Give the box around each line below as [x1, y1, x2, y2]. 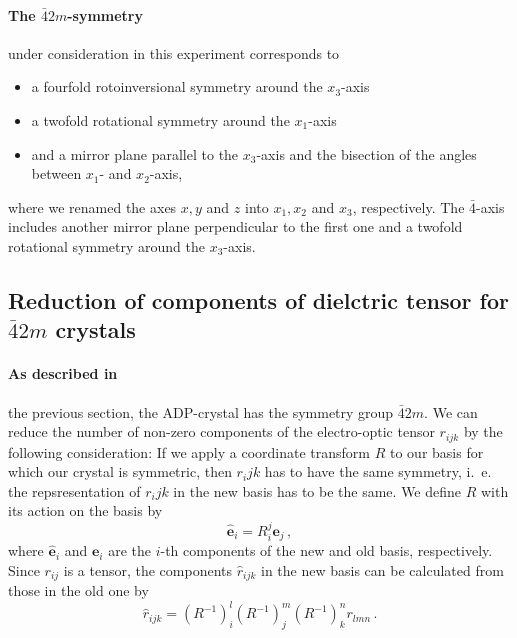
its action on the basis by [8, 500, 163, 521]
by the [463, 421, 503, 442]
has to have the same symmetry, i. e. [264, 461, 492, 482]
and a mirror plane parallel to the [31, 143, 239, 164]
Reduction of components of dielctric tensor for [8, 284, 509, 315]
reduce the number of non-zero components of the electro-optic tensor [8, 421, 435, 442]
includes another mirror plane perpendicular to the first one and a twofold [8, 216, 463, 237]
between [31, 163, 82, 184]
